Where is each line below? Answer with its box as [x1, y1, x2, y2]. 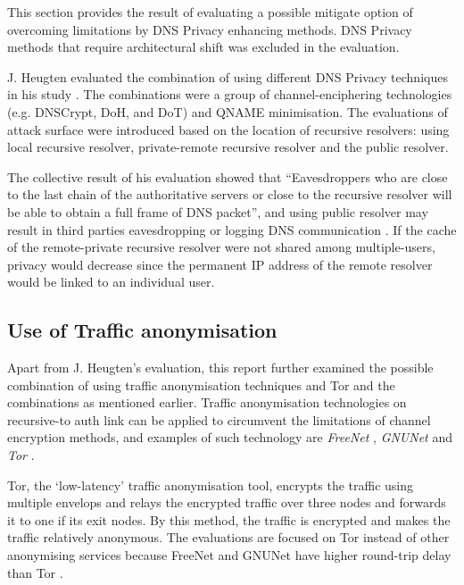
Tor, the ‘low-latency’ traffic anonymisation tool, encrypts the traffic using [7, 475, 413, 494]
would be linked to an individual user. [7, 272, 215, 291]
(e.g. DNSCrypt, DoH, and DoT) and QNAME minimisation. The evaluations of [7, 102, 448, 121]
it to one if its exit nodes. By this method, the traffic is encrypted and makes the [7, 510, 451, 529]
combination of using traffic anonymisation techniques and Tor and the [7, 375, 395, 394]
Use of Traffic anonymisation [7, 316, 278, 344]
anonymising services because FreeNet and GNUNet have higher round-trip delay [7, 546, 452, 564]
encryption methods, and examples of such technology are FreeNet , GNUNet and [7, 428, 453, 447]
